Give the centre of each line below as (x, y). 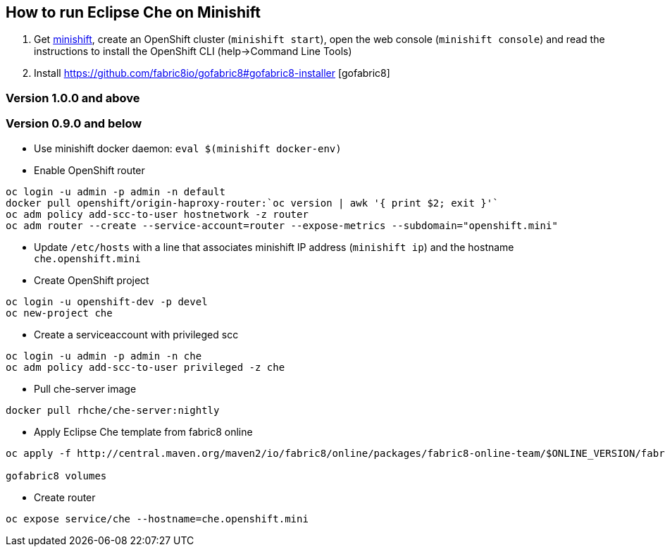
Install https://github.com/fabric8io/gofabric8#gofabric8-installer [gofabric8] (212, 73)
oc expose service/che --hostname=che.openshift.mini (157, 519)
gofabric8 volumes (56, 476)
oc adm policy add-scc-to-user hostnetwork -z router (157, 214)
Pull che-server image (85, 388)
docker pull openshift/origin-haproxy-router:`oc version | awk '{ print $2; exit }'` (252, 203)
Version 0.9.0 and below (74, 124)
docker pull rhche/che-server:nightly (113, 410)
